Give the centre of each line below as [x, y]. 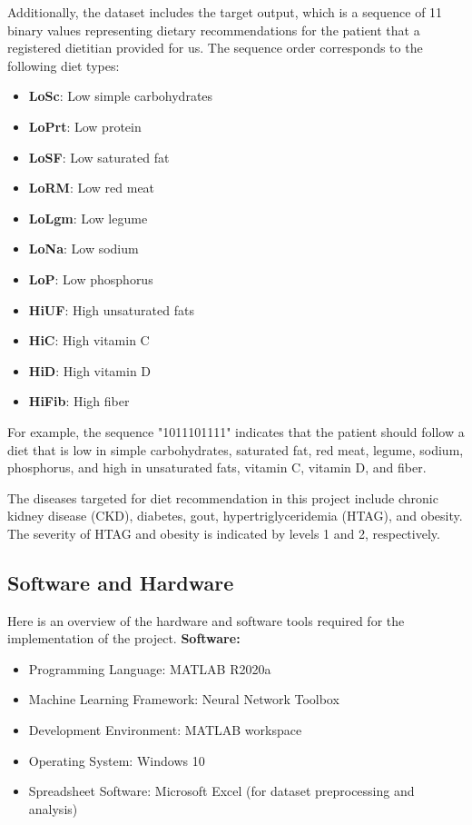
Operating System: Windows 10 [117, 760]
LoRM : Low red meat [92, 188]
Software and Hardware [121, 582]
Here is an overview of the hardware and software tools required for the [206, 620]
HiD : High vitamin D [90, 370]
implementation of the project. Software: [124, 638]
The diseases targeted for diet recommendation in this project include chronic [223, 497]
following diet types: [64, 65]
